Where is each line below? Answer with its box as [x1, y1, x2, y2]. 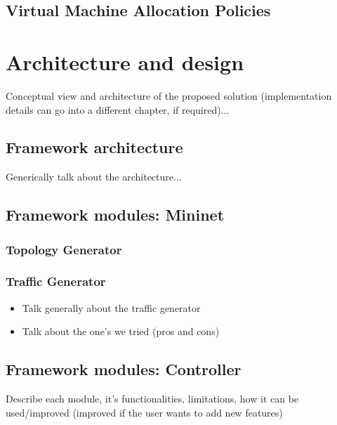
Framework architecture [6, 136, 183, 158]
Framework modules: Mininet [6, 204, 225, 225]
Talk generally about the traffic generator [22, 300, 201, 315]
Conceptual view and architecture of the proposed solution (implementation [6, 88, 332, 103]
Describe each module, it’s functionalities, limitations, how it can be [6, 391, 299, 406]
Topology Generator [6, 240, 122, 258]
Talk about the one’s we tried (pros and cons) [22, 324, 220, 339]
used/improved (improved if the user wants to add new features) [6, 405, 283, 419]
